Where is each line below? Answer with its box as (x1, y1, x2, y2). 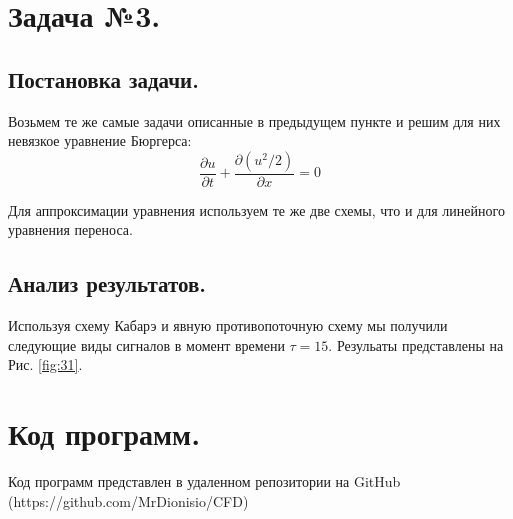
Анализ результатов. (8, 268, 206, 299)
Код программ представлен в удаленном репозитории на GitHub (8, 471, 401, 492)
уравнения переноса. (8, 219, 133, 240)
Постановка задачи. (8, 63, 199, 94)
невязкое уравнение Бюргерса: (8, 130, 192, 151)
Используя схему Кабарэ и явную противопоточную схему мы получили (8, 315, 448, 336)
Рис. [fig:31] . (8, 354, 83, 375)
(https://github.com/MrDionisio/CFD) (8, 490, 249, 511)
